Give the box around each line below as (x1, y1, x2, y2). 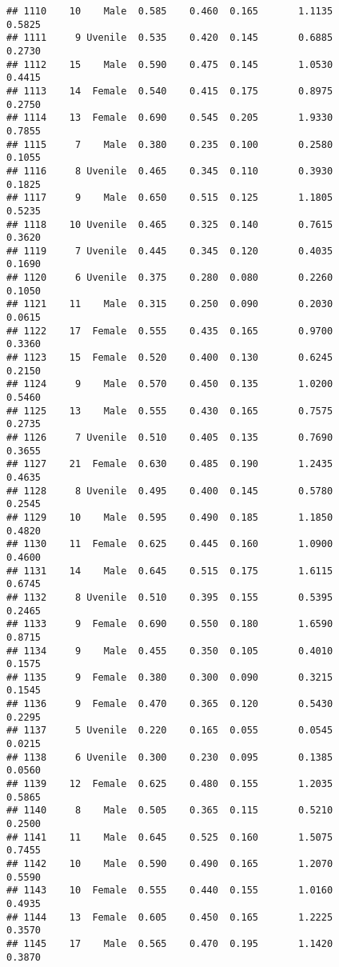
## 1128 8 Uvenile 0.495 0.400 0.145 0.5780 (6, 485, 333, 497)
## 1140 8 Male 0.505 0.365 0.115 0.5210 (6, 805, 333, 817)
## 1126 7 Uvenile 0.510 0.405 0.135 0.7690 (6, 432, 333, 443)
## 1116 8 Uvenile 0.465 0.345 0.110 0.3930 (6, 165, 333, 177)
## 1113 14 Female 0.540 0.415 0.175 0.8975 (6, 85, 333, 97)
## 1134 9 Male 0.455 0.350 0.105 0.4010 (6, 645, 333, 657)
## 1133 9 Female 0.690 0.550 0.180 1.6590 (6, 618, 333, 630)
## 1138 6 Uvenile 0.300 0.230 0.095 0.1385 (6, 751, 333, 763)
